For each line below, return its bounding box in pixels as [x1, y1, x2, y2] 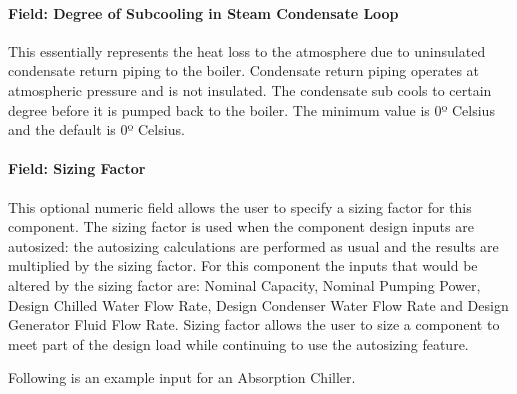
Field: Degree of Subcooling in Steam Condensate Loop [8, 2, 399, 23]
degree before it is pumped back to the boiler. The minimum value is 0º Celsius [8, 99, 495, 120]
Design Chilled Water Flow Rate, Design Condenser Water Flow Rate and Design [8, 294, 509, 315]
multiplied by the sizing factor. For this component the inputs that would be [8, 255, 478, 276]
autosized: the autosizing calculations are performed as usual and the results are [8, 235, 499, 256]
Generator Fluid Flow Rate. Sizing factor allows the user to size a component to [8, 314, 500, 335]
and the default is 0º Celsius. [8, 119, 185, 140]
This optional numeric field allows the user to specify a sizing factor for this [8, 196, 472, 217]
